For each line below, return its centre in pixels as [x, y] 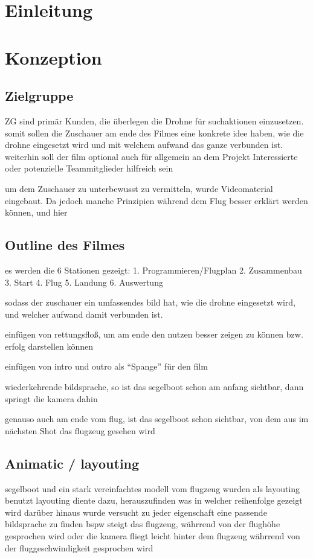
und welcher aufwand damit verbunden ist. [84, 314]
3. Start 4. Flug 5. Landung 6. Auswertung [84, 282]
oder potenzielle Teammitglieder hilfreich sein [89, 168]
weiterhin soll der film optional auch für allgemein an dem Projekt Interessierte [151, 156]
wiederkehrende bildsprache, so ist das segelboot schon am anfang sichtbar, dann [154, 387]
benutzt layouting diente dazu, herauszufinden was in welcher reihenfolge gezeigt [154, 500]
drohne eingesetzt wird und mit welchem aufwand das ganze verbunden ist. [144, 145]
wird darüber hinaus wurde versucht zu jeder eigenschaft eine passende [136, 512]
